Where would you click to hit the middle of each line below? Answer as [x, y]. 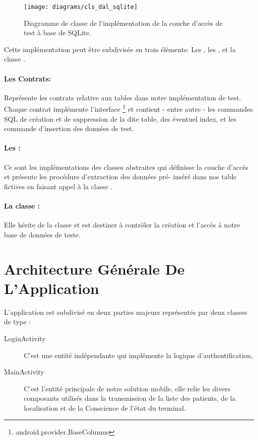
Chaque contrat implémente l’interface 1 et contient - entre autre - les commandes [129, 108]
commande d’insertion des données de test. [69, 128]
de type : [18, 322]
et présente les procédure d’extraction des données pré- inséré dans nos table [120, 177]
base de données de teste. [42, 234]
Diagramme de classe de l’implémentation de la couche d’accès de [123, 23]
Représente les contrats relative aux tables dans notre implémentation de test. [123, 97]
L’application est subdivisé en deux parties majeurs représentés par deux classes [126, 312]
